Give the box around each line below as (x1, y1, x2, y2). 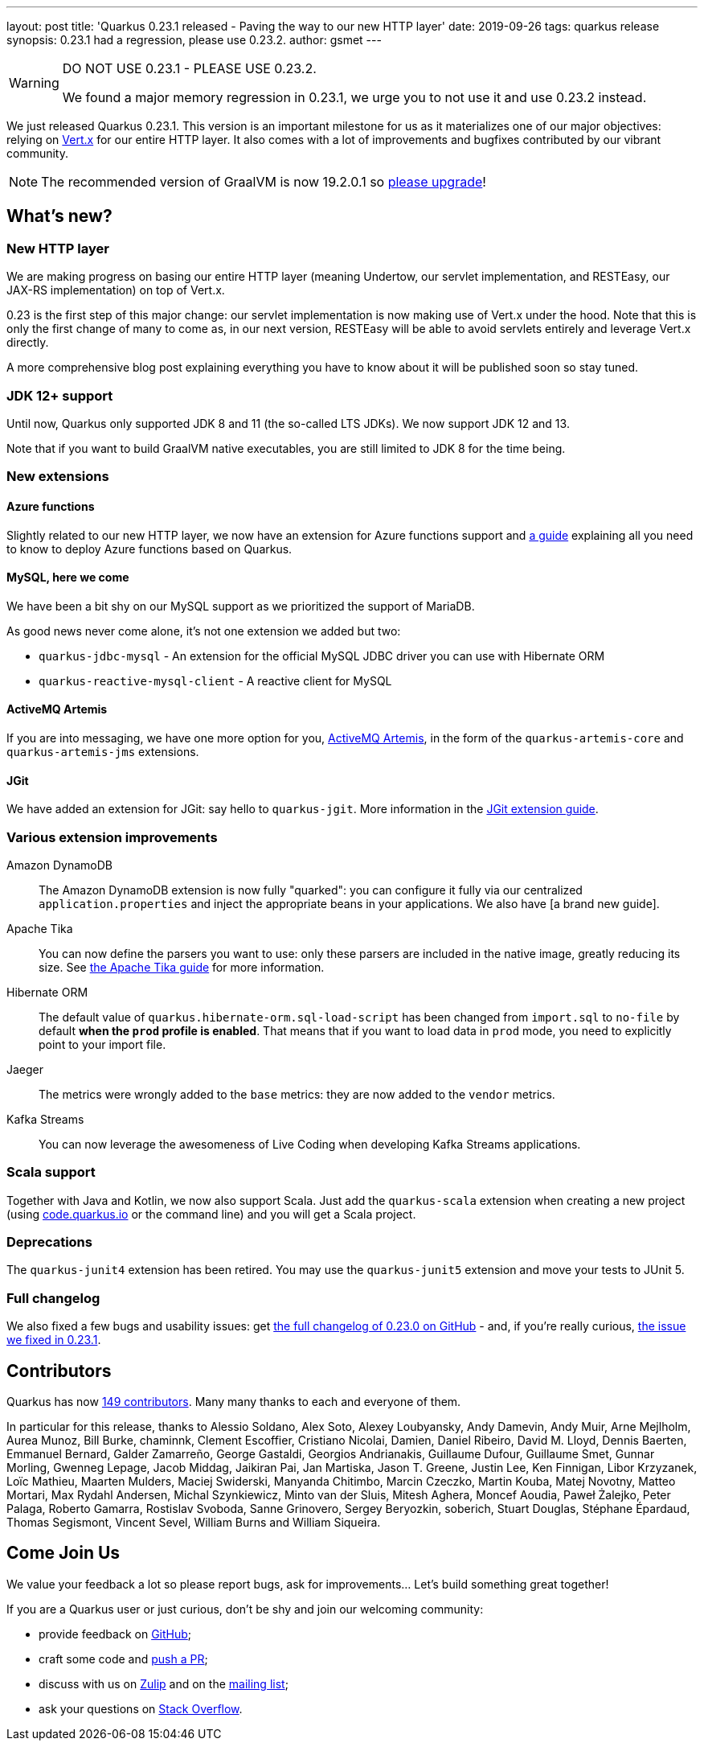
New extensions (6, 468, 109, 485)
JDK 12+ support (6, 387, 113, 404)
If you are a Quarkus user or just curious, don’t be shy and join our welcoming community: (6, 1601, 484, 1616)
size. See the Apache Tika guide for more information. (39, 960, 325, 974)
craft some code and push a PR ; (39, 1651, 208, 1666)
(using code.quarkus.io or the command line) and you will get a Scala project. (6, 1206, 416, 1221)
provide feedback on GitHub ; (39, 1626, 192, 1641)
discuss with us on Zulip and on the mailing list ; (39, 1676, 289, 1691)
